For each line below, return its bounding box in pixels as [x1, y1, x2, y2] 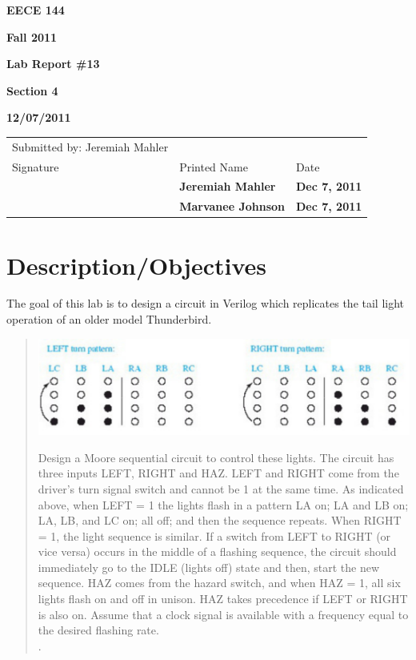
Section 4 [6, 82, 58, 99]
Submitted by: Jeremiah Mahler [12, 138, 169, 155]
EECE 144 [6, 2, 65, 18]
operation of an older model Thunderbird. [6, 311, 212, 328]
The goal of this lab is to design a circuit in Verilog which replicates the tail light [6, 295, 405, 312]
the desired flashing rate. [38, 622, 159, 638]
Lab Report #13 [6, 55, 100, 72]
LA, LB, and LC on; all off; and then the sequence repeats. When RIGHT [38, 512, 402, 529]
